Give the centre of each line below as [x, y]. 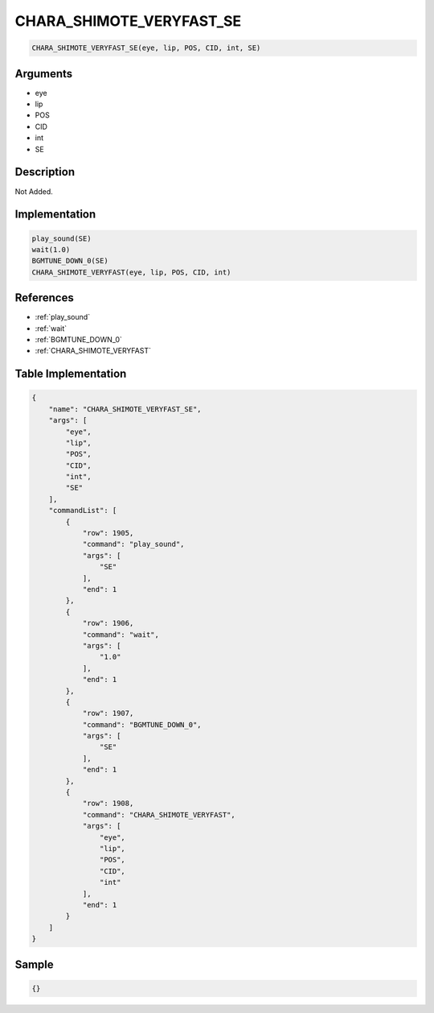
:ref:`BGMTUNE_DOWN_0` [78, 339]
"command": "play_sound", [133, 544]
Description [45, 172]
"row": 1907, [108, 713]
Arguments [44, 74]
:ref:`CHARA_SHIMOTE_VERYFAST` [93, 351]
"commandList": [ [83, 511]
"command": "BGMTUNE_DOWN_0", [142, 724]
